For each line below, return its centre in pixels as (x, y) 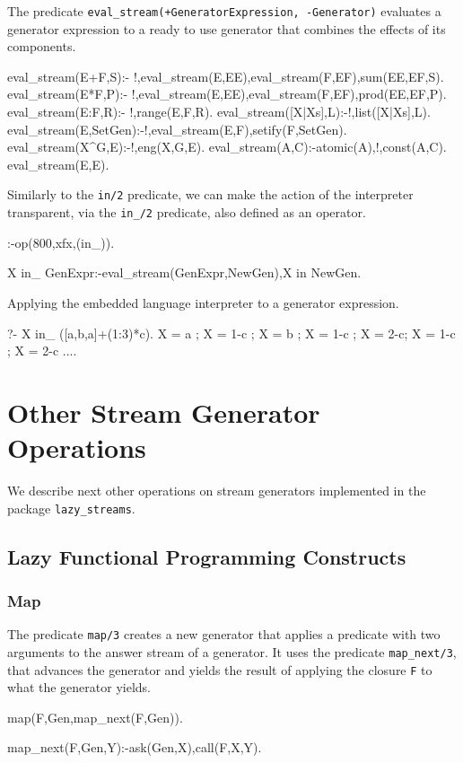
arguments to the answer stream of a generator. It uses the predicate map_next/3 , (232, 651)
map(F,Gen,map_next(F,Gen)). (95, 717)
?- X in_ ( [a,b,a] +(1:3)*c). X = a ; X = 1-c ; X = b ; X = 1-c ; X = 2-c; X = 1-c (231, 333)
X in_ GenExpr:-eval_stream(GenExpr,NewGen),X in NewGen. (184, 272)
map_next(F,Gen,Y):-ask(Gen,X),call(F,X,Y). (135, 747)
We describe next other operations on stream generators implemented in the (217, 490)
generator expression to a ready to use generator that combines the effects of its (227, 28)
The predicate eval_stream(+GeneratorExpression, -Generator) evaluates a (224, 11)
